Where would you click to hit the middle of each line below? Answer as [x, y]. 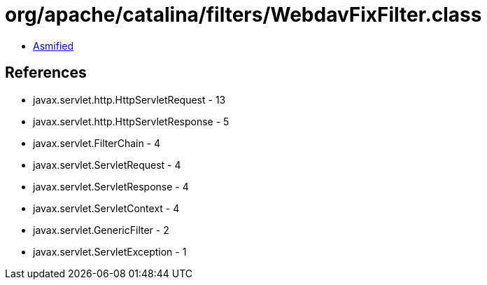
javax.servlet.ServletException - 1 [110, 251]
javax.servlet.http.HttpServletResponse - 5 [131, 121]
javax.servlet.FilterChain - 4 [97, 143]
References [46, 73]
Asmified [54, 46]
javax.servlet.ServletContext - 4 [106, 208]
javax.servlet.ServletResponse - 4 [111, 186]
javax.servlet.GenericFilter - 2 [101, 230]
